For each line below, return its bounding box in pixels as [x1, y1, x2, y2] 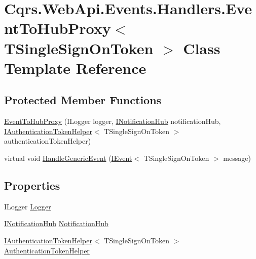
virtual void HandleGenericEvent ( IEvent [4, 152, 132, 163]
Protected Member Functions [4, 92, 162, 108]
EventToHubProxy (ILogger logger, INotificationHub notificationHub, [4, 116, 221, 126]
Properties [4, 177, 60, 193]
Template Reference [4, 57, 147, 78]
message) [223, 152, 251, 163]
